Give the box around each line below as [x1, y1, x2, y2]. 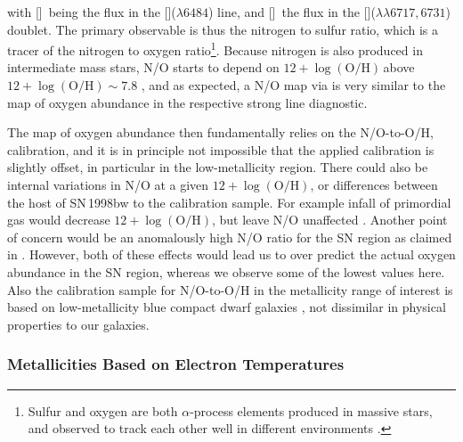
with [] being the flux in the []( [7, 3, 176, 20]
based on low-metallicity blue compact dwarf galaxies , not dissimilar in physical [7, 298, 446, 316]
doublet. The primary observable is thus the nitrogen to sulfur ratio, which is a [7, 20, 439, 38]
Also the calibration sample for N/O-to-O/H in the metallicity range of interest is [7, 280, 453, 299]
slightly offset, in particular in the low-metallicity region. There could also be [7, 158, 428, 176]
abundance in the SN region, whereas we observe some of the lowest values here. [7, 262, 445, 281]
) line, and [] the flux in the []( [207, 3, 376, 20]
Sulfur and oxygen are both [28, 401, 178, 420]
